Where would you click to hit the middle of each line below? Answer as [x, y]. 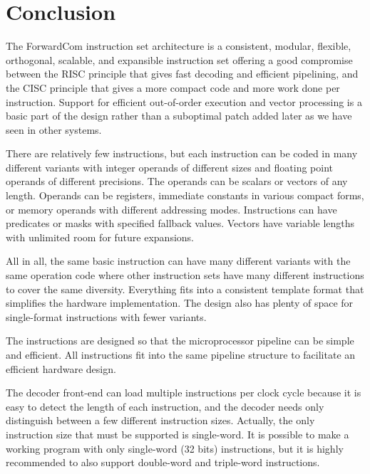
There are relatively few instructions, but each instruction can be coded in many [182, 153]
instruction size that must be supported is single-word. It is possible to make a [178, 434]
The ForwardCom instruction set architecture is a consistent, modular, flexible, [179, 46]
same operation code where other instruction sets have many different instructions [185, 275]
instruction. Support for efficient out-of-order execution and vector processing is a [184, 101]
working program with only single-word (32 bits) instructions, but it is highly [175, 448]
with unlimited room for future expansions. [100, 237]
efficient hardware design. [61, 368]
